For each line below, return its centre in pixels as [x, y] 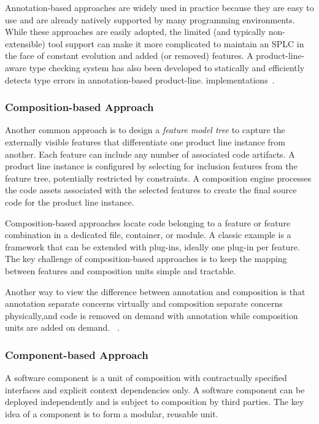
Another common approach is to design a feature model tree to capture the [145, 130]
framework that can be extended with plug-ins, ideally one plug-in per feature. [152, 246]
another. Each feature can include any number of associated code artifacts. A [150, 154]
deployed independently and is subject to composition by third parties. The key [155, 402]
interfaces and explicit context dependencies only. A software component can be [155, 389]
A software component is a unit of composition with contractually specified [146, 378]
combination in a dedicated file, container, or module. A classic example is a [148, 235]
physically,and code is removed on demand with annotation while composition [152, 315]
